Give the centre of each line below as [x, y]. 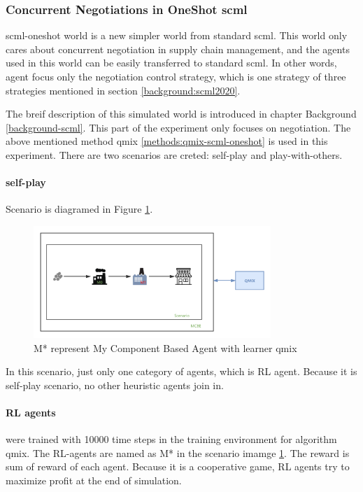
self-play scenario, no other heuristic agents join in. [115, 385]
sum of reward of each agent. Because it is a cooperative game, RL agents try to [178, 466]
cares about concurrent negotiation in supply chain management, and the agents [178, 49]
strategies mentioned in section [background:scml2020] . [123, 90]
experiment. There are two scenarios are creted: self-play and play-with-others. [174, 154]
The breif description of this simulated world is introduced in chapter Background [181, 114]
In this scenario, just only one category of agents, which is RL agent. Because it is [181, 371]
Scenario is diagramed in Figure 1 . [79, 209]
